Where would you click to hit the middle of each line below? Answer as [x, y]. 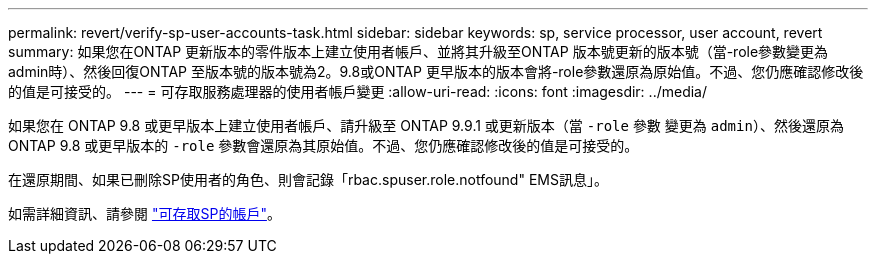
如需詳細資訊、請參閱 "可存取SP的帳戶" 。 [144, 213]
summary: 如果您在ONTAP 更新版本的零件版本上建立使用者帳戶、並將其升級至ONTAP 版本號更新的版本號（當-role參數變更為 [418, 51]
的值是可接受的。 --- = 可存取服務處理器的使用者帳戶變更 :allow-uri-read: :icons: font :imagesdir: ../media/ [358, 91]
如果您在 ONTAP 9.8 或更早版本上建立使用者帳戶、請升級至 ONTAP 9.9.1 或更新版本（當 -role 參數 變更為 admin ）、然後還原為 [426, 125]
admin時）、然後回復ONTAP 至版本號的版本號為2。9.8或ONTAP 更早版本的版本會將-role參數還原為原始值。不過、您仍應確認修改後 [436, 71]
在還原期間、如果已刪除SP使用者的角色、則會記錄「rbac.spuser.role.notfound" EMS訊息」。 [308, 179]
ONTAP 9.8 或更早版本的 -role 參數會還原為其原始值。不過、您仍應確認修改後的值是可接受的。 [323, 145]
